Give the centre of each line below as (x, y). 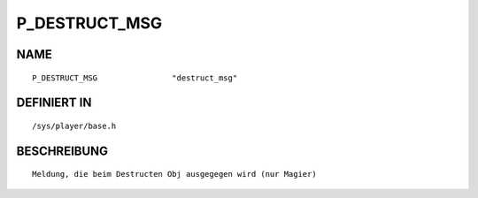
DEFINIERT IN (54, 103)
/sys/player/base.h (74, 126)
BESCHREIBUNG (62, 151)
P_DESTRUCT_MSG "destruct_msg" (135, 78)
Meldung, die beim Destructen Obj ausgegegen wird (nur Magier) (175, 174)
